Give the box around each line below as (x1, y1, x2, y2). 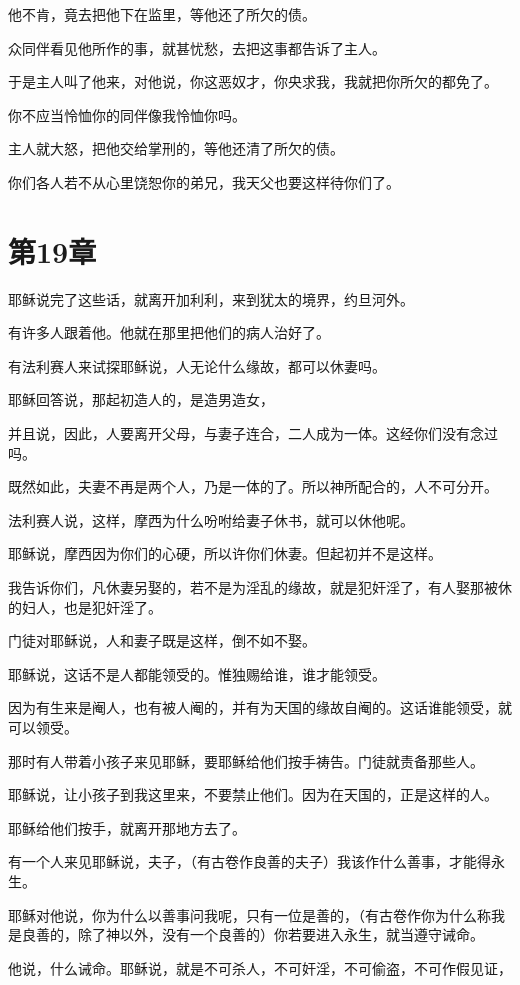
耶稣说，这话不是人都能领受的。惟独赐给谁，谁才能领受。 (8, 663, 386, 684)
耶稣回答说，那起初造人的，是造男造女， (8, 389, 274, 410)
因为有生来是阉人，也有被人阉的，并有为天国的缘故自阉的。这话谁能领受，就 (8, 697, 512, 718)
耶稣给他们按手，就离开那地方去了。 (8, 817, 246, 838)
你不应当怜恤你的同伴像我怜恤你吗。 (8, 104, 246, 125)
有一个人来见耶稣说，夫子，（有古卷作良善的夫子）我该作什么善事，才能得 (8, 851, 491, 872)
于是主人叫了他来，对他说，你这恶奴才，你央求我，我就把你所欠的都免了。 (8, 71, 498, 92)
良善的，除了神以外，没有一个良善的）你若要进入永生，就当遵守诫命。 (21, 924, 484, 945)
